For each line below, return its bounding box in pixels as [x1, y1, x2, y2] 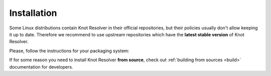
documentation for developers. [9, 64, 73, 70]
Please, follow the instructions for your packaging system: [9, 48, 129, 54]
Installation [9, 7, 57, 18]
